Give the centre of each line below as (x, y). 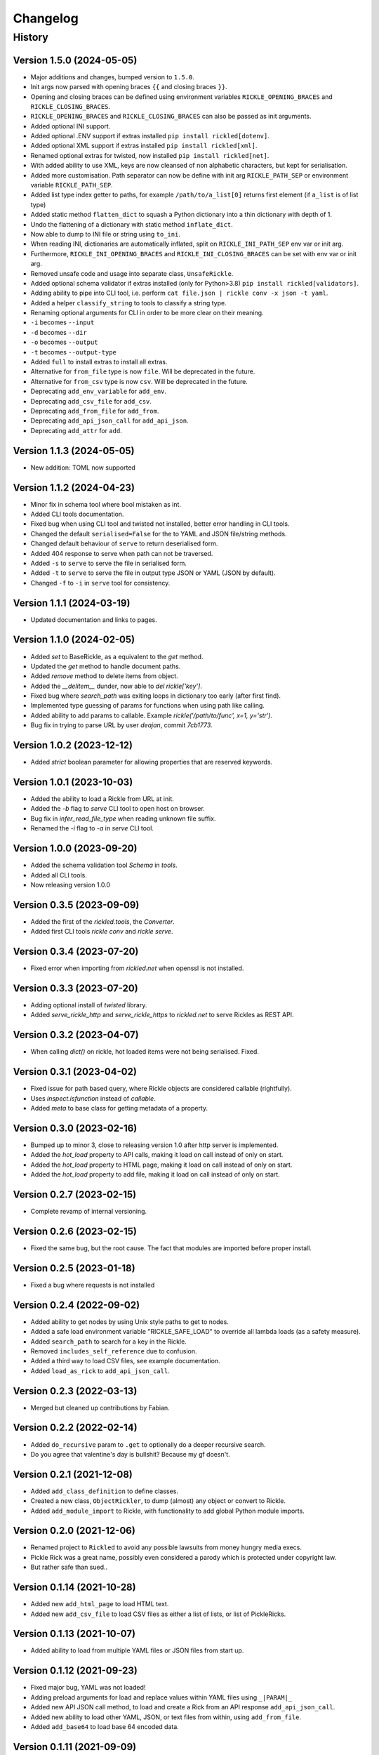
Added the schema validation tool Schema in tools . (104, 865)
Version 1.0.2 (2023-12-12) (73, 745)
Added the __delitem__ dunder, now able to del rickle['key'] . (117, 686)
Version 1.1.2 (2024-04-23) (74, 488)
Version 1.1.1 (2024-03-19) (72, 603)
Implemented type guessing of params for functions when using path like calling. (147, 706)
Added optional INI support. (71, 126)
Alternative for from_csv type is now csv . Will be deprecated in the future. (139, 381)
